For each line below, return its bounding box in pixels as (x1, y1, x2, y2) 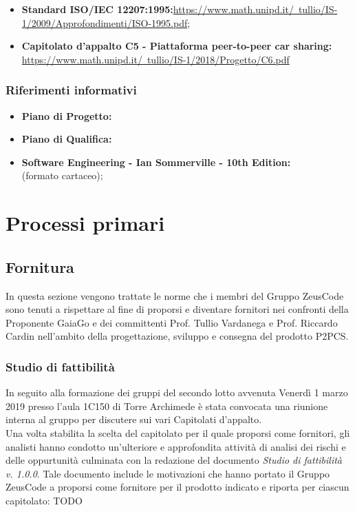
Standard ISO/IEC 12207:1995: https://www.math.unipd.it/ (21, 2, 294, 16)
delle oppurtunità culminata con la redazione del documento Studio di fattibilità (6, 453, 343, 467)
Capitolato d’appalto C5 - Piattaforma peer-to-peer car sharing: (21, 39, 332, 53)
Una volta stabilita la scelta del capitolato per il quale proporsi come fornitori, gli (6, 425, 350, 440)
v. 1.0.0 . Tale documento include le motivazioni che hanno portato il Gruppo (6, 466, 330, 480)
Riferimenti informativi (6, 81, 137, 99)
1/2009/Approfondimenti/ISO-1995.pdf (21, 15, 188, 30)
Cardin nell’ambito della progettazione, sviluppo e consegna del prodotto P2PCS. (6, 329, 349, 343)
